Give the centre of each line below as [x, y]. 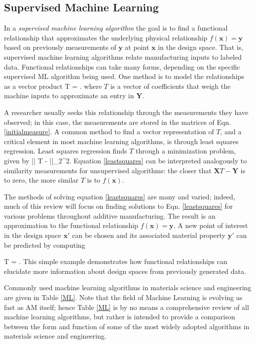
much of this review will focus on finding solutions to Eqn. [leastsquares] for [119, 206]
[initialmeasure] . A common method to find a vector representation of [109, 132]
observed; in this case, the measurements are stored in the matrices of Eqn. [118, 122]
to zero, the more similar [41, 180]
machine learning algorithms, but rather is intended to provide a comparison [120, 317]
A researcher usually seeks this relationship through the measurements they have [126, 112]
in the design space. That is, [201, 47]
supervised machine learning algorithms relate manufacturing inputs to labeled [123, 57]
